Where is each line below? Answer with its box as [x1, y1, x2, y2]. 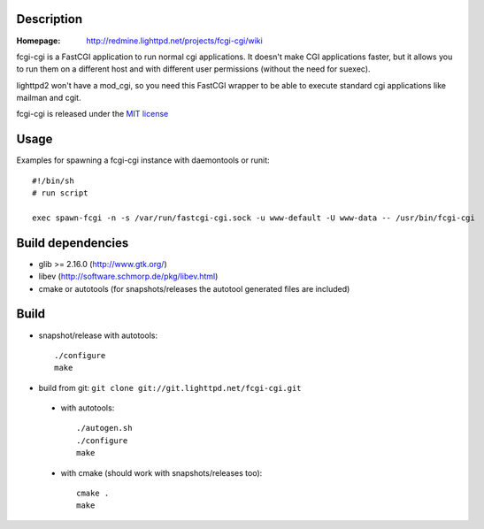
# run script [32, 188, 88, 198]
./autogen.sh [76, 423, 133, 433]
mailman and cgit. [16, 93, 81, 103]
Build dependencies [16, 235, 129, 250]
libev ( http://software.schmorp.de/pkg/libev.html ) [38, 271, 219, 282]
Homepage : [16, 35, 61, 46]
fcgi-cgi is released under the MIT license [16, 109, 169, 119]
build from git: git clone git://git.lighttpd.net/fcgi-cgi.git [38, 382, 302, 393]
